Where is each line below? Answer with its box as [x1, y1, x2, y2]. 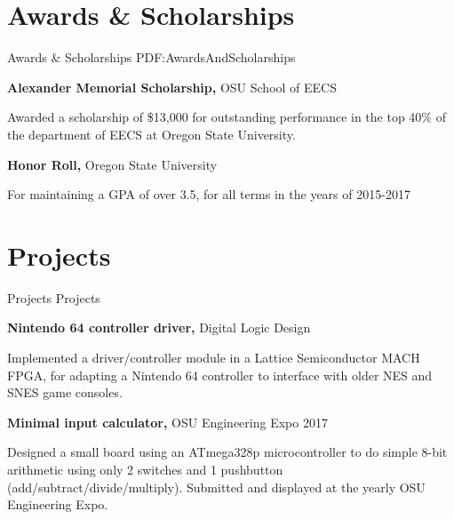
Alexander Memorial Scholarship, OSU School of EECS [7, 77, 337, 96]
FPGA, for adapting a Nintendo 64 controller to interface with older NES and [7, 365, 433, 384]
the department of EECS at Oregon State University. [7, 124, 296, 143]
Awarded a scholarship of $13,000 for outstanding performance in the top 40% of [7, 108, 446, 126]
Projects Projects [7, 288, 100, 307]
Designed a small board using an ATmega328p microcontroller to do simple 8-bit [7, 443, 448, 461]
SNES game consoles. [7, 383, 123, 402]
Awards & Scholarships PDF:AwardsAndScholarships [7, 48, 296, 67]
